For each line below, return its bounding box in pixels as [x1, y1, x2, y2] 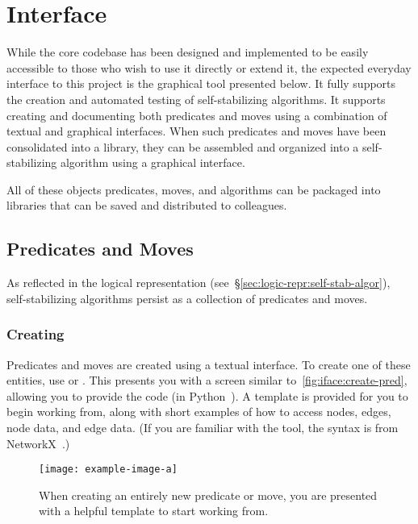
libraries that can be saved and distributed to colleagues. [6, 197, 287, 214]
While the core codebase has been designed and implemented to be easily [6, 44, 369, 60]
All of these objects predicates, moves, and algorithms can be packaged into [6, 181, 381, 198]
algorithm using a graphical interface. [60, 154, 245, 171]
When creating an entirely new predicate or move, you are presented [39, 486, 378, 503]
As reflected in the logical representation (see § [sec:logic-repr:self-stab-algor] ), [6, 274, 391, 291]
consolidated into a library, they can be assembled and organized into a [6, 138, 359, 155]
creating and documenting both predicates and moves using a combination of [6, 106, 387, 123]
